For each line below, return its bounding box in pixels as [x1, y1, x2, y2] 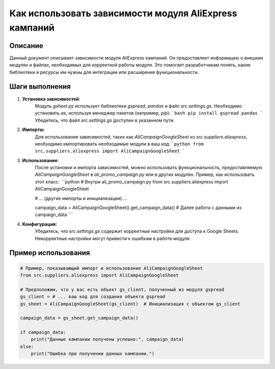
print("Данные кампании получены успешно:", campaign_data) [31, 336, 184, 342]
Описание [9, 41, 43, 50]
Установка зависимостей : [22, 96, 80, 102]
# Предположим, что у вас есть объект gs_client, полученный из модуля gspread [20, 286, 225, 293]
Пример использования [9, 249, 90, 257]
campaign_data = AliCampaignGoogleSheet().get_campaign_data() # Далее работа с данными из [35, 204, 242, 211]
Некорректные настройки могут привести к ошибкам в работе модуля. [35, 235, 191, 242]
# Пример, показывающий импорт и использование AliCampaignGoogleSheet [20, 265, 203, 271]
